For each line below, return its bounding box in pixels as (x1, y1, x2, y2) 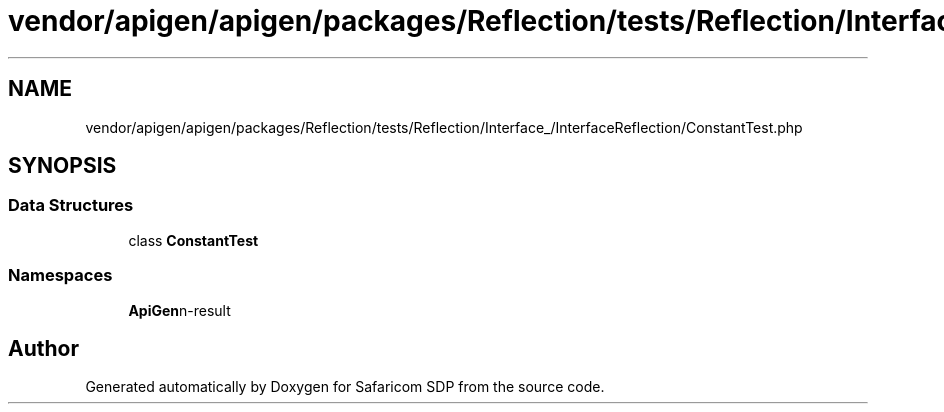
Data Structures (8, 195, 134, 216)
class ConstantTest (128, 231, 259, 249)
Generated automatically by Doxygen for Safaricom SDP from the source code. (85, 378, 605, 396)
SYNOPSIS (8, 153, 117, 179)
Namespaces (8, 265, 113, 286)
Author (8, 335, 79, 361)
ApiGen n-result (128, 301, 231, 319)
